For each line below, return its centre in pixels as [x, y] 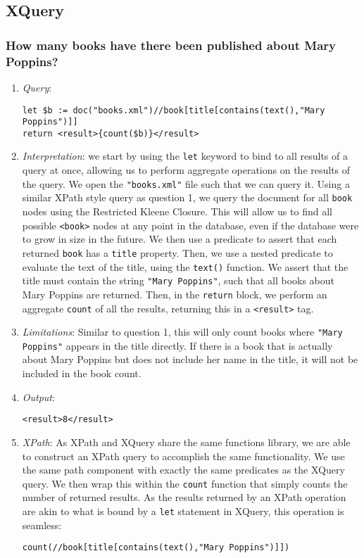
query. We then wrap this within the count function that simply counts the [185, 483]
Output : [38, 397]
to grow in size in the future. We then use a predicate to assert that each [180, 239]
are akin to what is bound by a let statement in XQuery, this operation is [183, 511]
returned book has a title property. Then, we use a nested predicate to [177, 252]
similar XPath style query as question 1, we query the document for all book [187, 197]
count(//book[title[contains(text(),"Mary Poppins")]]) [156, 548]
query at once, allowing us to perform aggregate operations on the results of [186, 170]
